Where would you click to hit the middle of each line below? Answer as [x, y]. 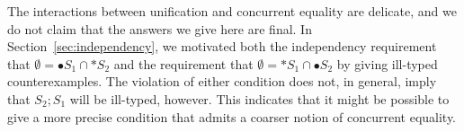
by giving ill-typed [387, 63]
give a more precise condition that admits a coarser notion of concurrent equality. [232, 116]
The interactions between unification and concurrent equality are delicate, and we [232, 11]
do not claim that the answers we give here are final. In [160, 28]
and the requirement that [183, 63]
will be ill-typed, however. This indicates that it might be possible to [259, 98]
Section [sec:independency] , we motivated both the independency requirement [222, 46]
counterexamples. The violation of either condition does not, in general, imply [222, 81]
